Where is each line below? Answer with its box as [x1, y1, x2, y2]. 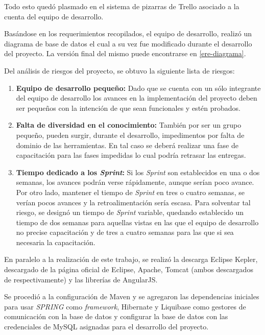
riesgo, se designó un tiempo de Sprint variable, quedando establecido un [16, 207, 244, 218]
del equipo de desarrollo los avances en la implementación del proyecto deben [16, 92, 257, 103]
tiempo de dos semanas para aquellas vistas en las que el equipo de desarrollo [16, 217, 259, 227]
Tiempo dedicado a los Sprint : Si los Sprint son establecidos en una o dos [16, 166, 260, 177]
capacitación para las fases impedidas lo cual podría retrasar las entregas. [16, 150, 246, 160]
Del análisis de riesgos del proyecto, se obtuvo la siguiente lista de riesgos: [4, 65, 235, 76]
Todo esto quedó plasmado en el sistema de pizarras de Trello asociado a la [4, 1, 239, 11]
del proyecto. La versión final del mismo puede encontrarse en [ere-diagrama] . [4, 48, 246, 59]
